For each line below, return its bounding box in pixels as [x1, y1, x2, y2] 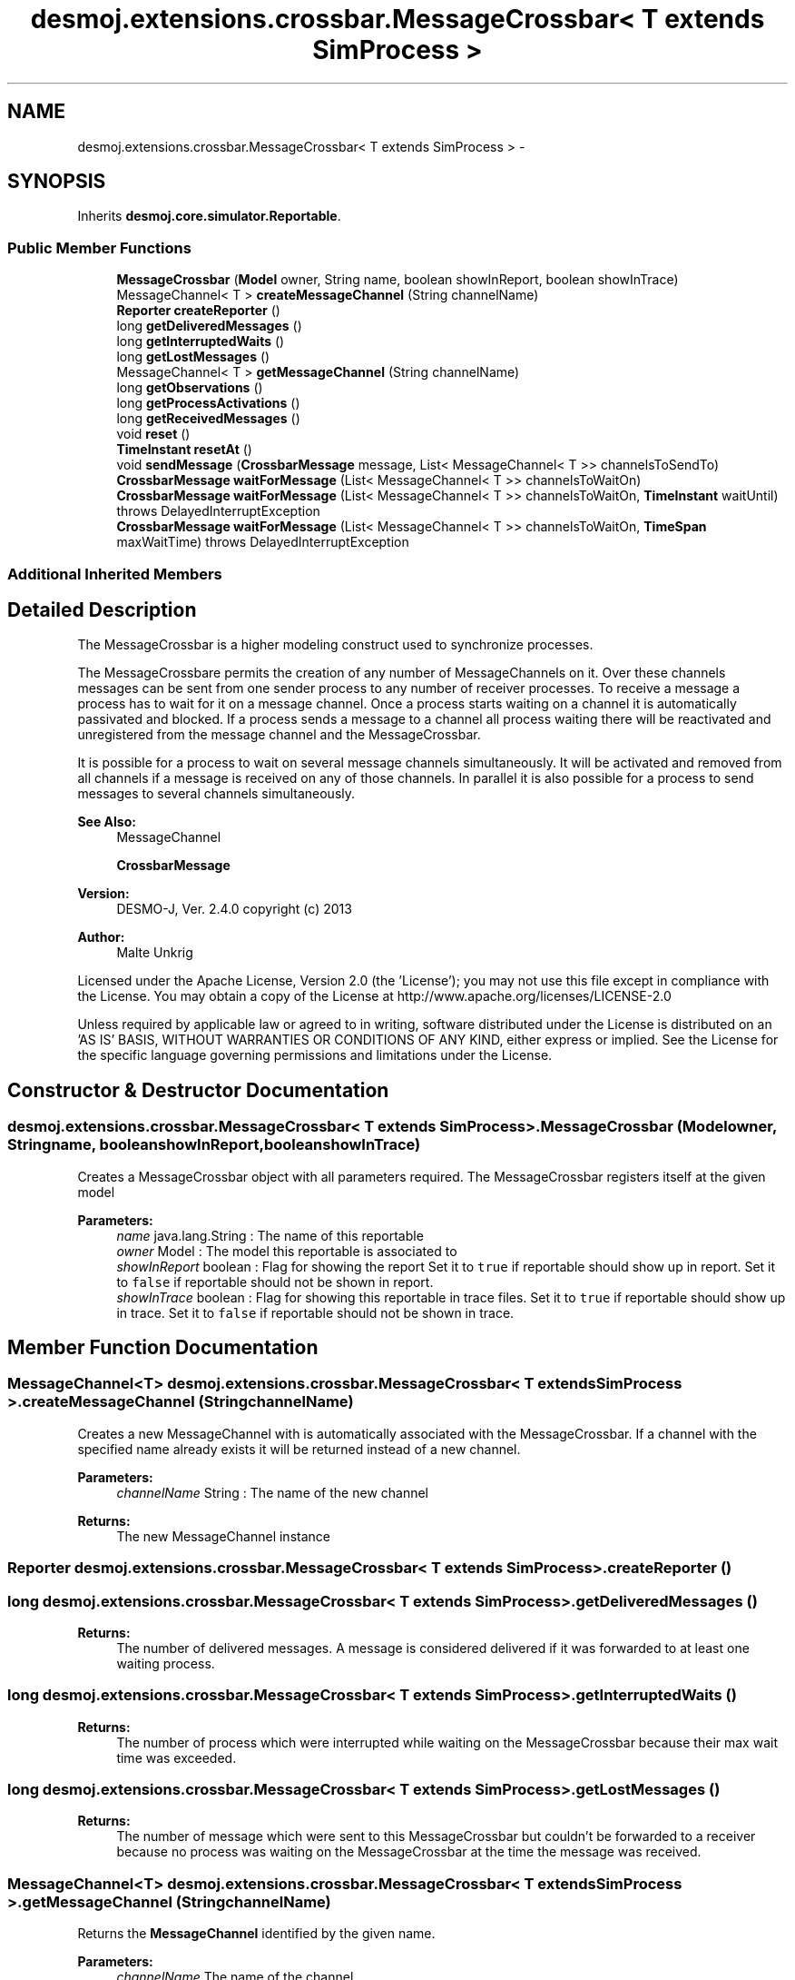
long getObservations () [116, 380, 263, 396]
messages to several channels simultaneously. [77, 786, 356, 802]
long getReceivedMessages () [116, 411, 300, 427]
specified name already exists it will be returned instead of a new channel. [77, 1440, 521, 1457]
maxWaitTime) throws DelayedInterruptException [116, 534, 409, 550]
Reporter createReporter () [116, 302, 280, 319]
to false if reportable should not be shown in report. [116, 1273, 434, 1290]
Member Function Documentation [7, 1336, 319, 1360]
